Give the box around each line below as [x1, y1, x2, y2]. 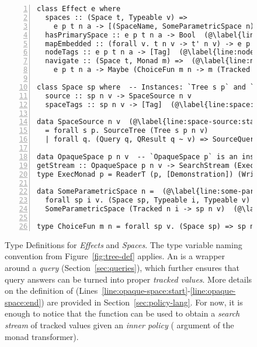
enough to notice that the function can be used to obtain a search [5, 307, 240, 319]
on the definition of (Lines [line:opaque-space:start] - [5, 284, 190, 297]
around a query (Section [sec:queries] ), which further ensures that [5, 261, 239, 273]
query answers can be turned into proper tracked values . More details [5, 273, 252, 285]
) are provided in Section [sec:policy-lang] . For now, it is [41, 296, 243, 308]
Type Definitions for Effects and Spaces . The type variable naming [5, 238, 242, 250]
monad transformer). [5, 330, 79, 342]
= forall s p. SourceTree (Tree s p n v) [45, 126, 209, 135]
